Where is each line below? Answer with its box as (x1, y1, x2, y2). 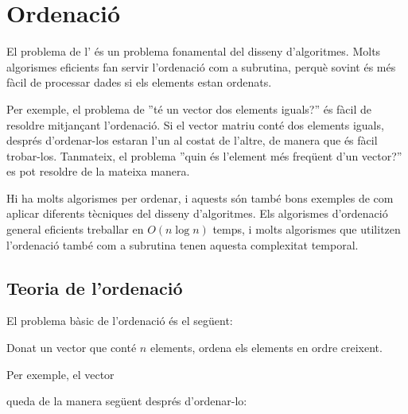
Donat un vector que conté (6, 339, 137, 356)
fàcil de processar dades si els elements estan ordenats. (6, 74, 272, 91)
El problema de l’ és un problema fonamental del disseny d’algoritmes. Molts (6, 43, 381, 60)
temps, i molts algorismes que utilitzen (212, 221, 401, 238)
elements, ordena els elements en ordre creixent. (150, 339, 383, 356)
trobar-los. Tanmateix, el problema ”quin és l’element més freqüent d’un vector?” (6, 147, 402, 164)
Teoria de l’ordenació (6, 275, 183, 300)
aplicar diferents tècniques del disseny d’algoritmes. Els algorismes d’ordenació (6, 205, 388, 222)
